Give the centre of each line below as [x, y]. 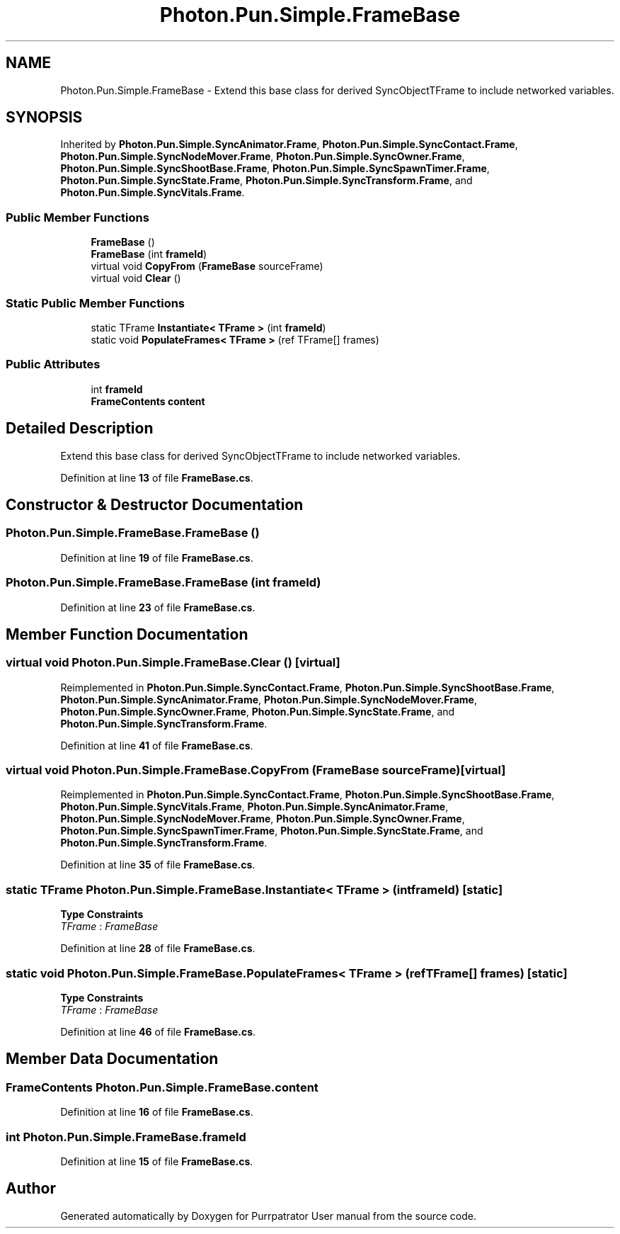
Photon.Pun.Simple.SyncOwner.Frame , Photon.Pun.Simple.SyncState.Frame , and [258, 711]
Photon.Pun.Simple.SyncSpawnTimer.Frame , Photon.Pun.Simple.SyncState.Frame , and [272, 831]
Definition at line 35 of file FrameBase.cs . [158, 865]
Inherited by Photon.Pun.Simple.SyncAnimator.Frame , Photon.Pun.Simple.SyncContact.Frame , [289, 145]
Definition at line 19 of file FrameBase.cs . [157, 557]
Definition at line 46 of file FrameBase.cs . [158, 1031]
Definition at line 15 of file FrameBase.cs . [157, 1161]
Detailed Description [80, 429]
